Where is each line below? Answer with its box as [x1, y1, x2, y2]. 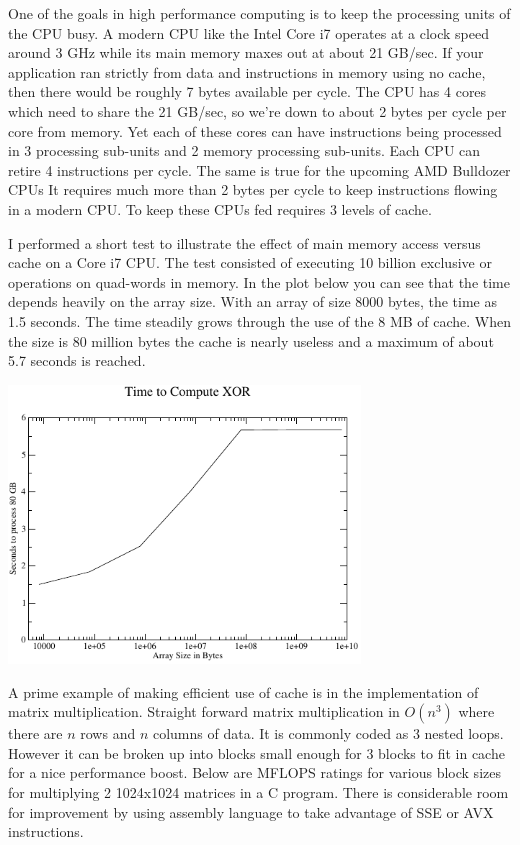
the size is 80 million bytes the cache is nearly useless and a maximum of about [8, 330, 494, 351]
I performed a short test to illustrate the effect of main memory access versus [8, 232, 481, 253]
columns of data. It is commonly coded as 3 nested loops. [152, 723, 504, 744]
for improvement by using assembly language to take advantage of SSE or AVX [8, 801, 494, 822]
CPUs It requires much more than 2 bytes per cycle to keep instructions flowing [8, 179, 498, 200]
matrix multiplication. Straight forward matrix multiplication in [8, 701, 400, 722]
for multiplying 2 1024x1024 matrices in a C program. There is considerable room [8, 782, 509, 802]
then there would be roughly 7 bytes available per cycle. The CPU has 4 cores [8, 81, 487, 102]
